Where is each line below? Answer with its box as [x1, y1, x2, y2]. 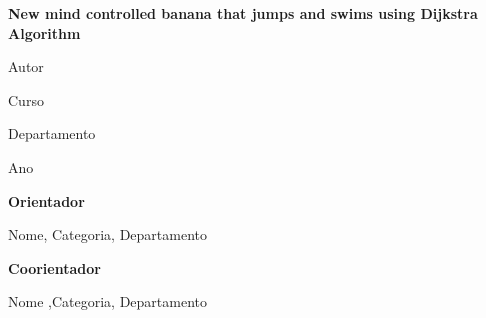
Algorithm [8, 22, 81, 43]
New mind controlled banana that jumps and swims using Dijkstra [8, 3, 478, 23]
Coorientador [8, 257, 101, 278]
